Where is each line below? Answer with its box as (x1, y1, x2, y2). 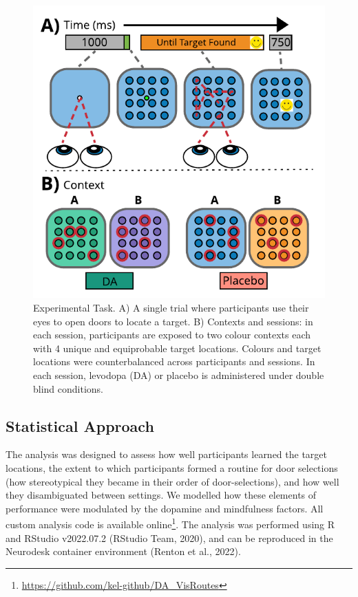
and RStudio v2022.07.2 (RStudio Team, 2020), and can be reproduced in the (6, 530, 333, 545)
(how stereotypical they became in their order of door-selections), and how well (6, 474, 339, 488)
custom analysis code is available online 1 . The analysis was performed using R (6, 515, 335, 531)
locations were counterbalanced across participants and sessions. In (33, 354, 315, 369)
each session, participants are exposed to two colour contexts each (33, 327, 311, 342)
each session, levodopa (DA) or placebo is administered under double (33, 367, 324, 382)
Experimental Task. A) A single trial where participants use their (33, 301, 309, 315)
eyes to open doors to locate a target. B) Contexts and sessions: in (33, 314, 313, 328)
